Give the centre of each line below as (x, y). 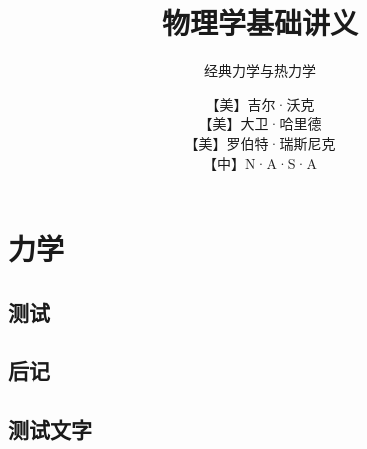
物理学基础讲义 (259, 22)
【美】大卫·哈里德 (260, 123)
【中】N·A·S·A (260, 162)
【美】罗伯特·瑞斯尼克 (260, 142)
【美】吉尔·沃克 (260, 103)
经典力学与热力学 (260, 70)
